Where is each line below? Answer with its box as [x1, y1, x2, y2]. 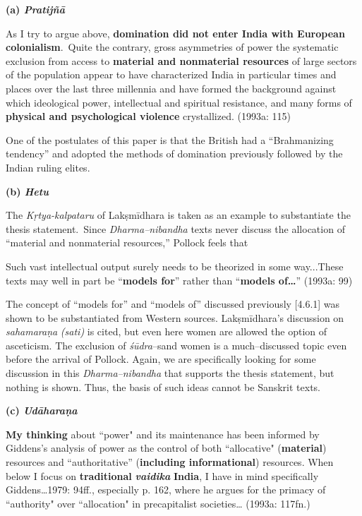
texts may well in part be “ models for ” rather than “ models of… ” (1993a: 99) [6, 272, 353, 287]
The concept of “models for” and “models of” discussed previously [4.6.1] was [6, 296, 340, 311]
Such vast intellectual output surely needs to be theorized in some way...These [6, 258, 344, 273]
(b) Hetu [6, 184, 49, 198]
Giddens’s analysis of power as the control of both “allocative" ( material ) [6, 440, 327, 455]
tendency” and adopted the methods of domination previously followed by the [6, 146, 343, 161]
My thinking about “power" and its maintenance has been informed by [6, 426, 320, 441]
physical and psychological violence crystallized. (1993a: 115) [6, 109, 291, 124]
